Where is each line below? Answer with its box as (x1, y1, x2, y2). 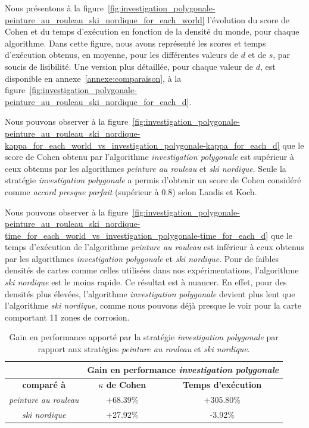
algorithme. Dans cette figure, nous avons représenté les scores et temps (5, 36, 266, 49)
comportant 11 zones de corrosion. (5, 310, 130, 323)
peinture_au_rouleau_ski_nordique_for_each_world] (5, 13, 205, 26)
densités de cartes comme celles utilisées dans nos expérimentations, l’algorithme (5, 264, 299, 276)
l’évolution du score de (207, 13, 290, 26)
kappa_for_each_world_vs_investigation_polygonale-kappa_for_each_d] (5, 138, 280, 151)
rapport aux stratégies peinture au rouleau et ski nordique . (38, 343, 250, 355)
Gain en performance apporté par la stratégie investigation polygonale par (9, 331, 279, 343)
